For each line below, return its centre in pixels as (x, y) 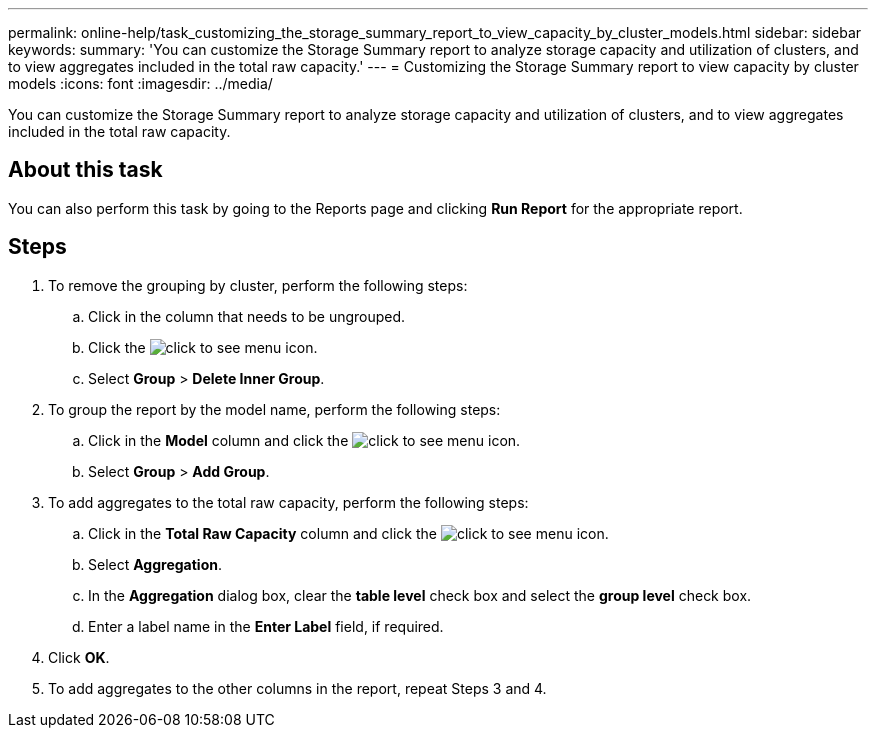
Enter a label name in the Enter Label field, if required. (266, 626)
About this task (85, 170)
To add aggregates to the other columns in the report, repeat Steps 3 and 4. (297, 688)
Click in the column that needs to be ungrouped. (247, 316)
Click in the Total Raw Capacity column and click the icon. (348, 533)
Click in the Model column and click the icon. (304, 440)
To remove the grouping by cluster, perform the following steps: (258, 285)
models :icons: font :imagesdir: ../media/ (140, 83)
